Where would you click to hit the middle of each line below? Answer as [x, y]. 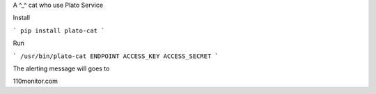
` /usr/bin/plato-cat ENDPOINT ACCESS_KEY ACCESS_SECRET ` [116, 56]
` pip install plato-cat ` [59, 30]
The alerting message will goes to [61, 68]
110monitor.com [36, 81]
